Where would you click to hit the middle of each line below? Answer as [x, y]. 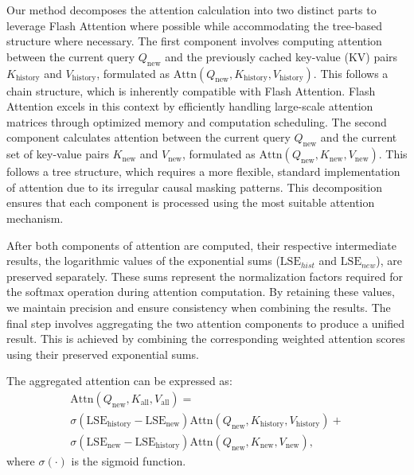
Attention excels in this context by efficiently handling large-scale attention [190, 106]
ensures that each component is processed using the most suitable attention [191, 202]
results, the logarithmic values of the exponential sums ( [143, 261]
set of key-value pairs [58, 154]
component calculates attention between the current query [148, 137]
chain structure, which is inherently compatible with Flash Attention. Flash [191, 90]
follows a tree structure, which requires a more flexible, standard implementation [203, 171]
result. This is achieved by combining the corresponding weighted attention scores [206, 339]
